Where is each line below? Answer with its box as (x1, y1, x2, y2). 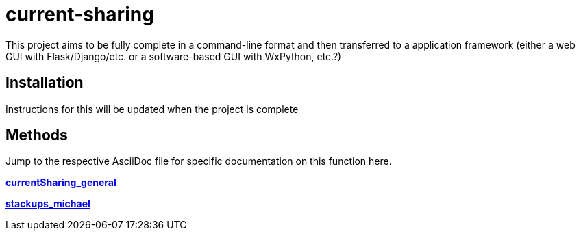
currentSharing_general (5, 176, 116, 189)
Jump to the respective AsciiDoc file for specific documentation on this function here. (5, 155, 392, 168)
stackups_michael (5, 198, 90, 210)
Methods (5, 127, 68, 144)
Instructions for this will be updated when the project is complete (5, 103, 299, 115)
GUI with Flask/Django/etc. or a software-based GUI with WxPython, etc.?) (5, 50, 342, 62)
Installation (5, 74, 84, 92)
